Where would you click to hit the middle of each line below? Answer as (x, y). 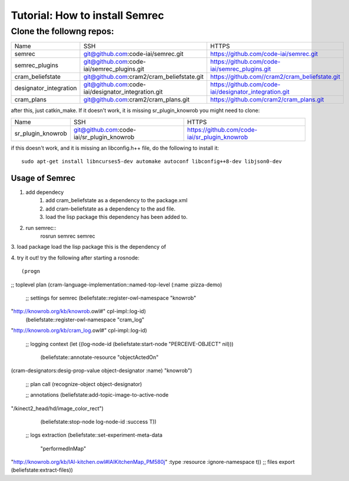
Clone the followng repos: (62, 31)
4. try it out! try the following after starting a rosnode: (75, 258)
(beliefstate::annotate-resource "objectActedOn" (99, 357)
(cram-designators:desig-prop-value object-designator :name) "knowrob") (102, 371)
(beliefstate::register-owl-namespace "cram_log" (85, 319)
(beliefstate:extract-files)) (42, 470)
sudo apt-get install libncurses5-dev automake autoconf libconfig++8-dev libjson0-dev (152, 162)
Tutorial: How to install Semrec (87, 15)
